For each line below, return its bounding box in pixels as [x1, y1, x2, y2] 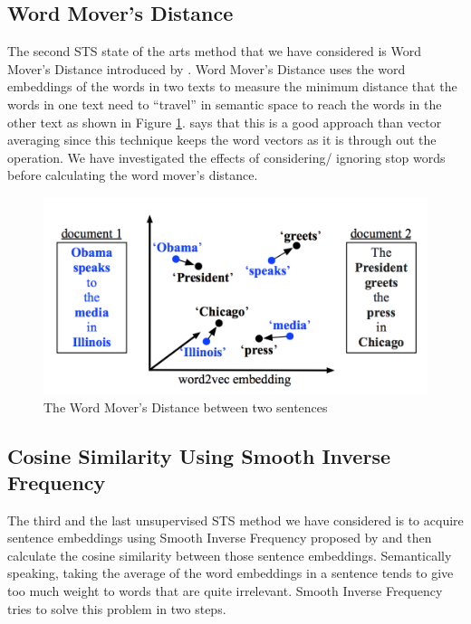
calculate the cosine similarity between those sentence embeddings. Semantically [7, 545, 452, 564]
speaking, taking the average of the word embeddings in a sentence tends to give [7, 563, 454, 582]
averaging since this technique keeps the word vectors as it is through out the [7, 130, 437, 149]
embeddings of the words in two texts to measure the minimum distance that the [7, 77, 457, 96]
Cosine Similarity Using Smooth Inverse [7, 441, 390, 469]
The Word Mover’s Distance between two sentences [43, 397, 328, 416]
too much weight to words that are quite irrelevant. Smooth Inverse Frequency [7, 581, 443, 600]
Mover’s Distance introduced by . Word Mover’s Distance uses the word [7, 59, 406, 78]
